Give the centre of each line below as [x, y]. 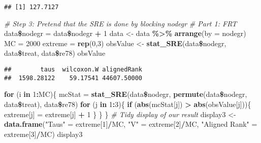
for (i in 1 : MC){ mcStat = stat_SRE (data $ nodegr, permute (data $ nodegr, [126, 94]
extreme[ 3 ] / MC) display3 [43, 134]
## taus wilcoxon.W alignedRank [73, 70]
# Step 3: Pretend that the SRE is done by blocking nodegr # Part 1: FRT [121, 23]
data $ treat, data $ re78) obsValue [55, 53]
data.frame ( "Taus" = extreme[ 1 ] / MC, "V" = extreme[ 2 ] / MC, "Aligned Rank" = [131, 124]
